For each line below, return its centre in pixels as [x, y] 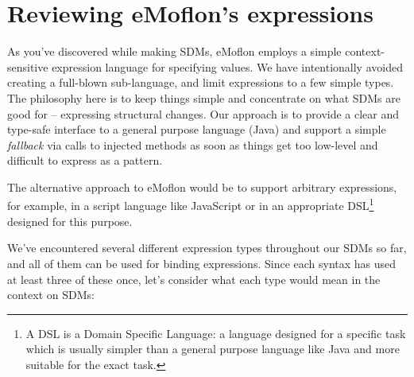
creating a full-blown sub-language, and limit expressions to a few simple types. [201, 82]
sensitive [28, 66]
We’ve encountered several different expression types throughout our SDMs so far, [207, 248]
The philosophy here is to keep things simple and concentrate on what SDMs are [204, 97]
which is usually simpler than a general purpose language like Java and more [213, 349]
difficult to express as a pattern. [85, 160]
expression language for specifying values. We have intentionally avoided [227, 66]
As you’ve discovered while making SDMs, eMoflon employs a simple [174, 51]
